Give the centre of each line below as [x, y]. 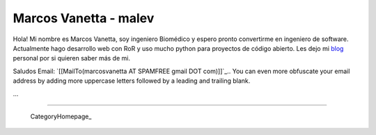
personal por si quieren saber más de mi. [71, 58]
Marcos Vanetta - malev [84, 18]
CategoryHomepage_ [61, 116]
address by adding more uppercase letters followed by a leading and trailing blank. [132, 81]
